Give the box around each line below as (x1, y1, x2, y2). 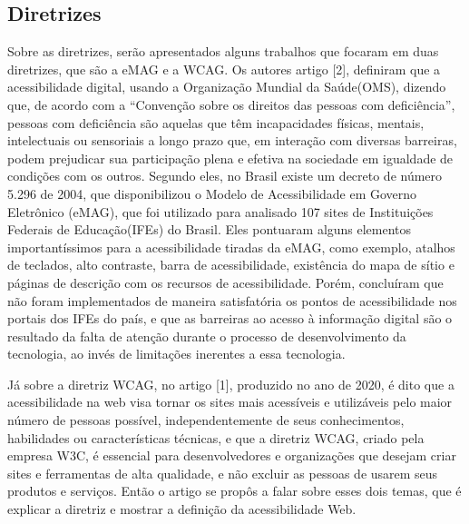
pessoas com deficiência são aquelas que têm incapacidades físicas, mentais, (7, 113, 425, 132)
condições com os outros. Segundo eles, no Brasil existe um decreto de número (7, 166, 443, 185)
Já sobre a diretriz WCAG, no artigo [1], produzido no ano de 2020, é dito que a (7, 374, 454, 393)
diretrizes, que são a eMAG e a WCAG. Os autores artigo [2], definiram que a (7, 59, 441, 78)
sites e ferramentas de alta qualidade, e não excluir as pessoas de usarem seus (7, 463, 438, 482)
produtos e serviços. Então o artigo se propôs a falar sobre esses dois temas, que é (7, 481, 462, 500)
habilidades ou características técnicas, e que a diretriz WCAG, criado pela (7, 428, 425, 447)
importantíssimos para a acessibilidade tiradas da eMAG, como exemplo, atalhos (7, 237, 455, 256)
